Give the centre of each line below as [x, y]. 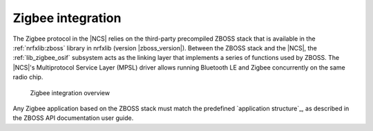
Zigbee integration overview [70, 92]
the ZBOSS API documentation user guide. [73, 118]
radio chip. [28, 77]
